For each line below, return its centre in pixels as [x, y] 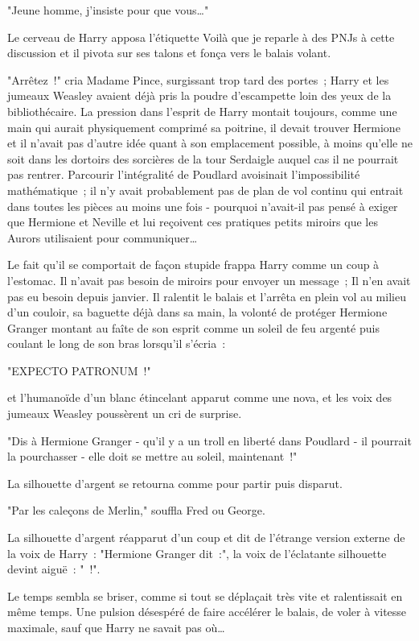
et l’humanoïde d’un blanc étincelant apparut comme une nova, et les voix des [200, 397]
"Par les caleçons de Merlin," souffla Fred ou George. [136, 510]
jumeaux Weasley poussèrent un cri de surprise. [125, 414]
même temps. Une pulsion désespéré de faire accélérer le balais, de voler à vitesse [207, 612]
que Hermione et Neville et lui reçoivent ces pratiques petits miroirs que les [193, 222]
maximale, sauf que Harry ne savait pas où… [116, 627]
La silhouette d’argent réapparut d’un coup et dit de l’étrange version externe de [206, 538]
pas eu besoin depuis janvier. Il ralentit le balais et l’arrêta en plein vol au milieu [207, 296]
